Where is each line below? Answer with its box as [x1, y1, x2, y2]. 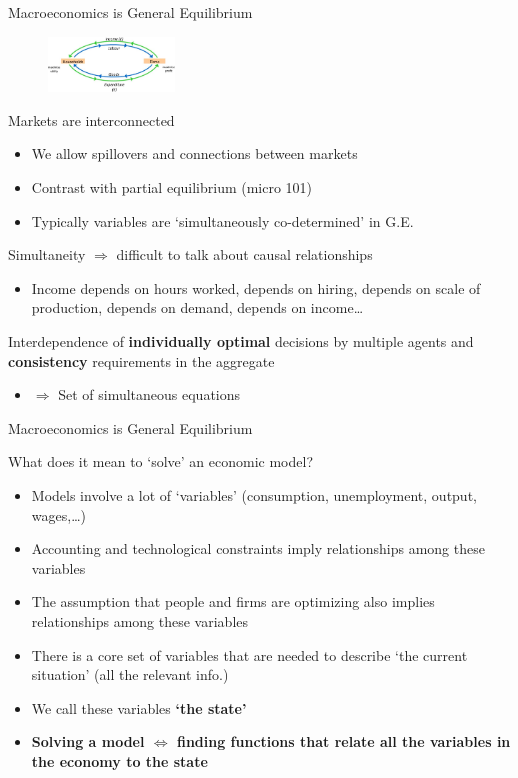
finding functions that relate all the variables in [176, 731, 511, 752]
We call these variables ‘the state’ [31, 697, 247, 718]
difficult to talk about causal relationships [116, 244, 373, 265]
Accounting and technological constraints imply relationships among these [31, 538, 485, 559]
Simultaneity [8, 244, 86, 265]
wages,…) [31, 504, 86, 525]
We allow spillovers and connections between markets [31, 143, 358, 164]
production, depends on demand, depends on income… [31, 297, 364, 318]
